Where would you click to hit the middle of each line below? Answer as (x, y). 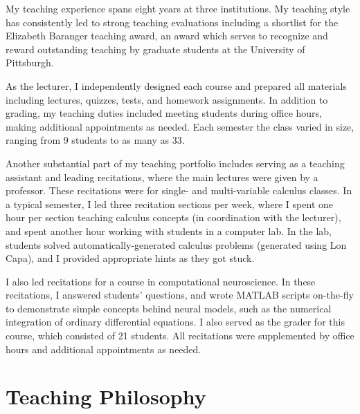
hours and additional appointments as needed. (103, 349)
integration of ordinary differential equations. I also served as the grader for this (175, 322)
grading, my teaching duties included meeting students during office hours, (164, 113)
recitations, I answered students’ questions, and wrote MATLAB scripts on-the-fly (180, 295)
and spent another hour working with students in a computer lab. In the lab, (169, 230)
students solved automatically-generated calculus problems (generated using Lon (176, 244)
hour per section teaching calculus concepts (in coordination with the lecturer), (173, 217)
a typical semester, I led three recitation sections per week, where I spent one (169, 204)
